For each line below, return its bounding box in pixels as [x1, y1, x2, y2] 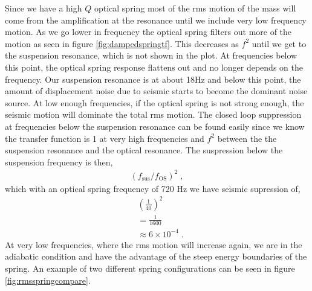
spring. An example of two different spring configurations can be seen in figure [5, 262, 295, 275]
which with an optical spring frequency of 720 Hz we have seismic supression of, [5, 182, 301, 194]
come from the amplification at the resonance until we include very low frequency [5, 13, 307, 26]
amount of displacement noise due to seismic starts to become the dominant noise [5, 85, 308, 97]
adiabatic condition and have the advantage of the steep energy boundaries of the [5, 250, 307, 263]
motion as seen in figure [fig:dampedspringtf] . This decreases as [5, 37, 239, 50]
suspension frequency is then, [5, 155, 113, 168]
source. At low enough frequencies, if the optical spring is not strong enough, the [5, 96, 304, 109]
